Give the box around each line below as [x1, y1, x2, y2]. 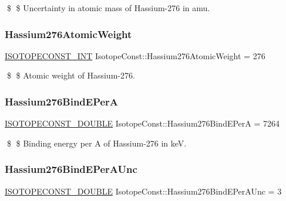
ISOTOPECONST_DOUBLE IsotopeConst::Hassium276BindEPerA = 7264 [5, 117, 280, 130]
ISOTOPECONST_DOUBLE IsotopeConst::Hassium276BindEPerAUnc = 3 [5, 185, 282, 197]
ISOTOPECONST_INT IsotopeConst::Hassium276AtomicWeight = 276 [5, 49, 265, 62]
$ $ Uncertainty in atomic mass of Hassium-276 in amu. [6, 2, 210, 13]
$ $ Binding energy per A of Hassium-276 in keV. [6, 137, 187, 149]
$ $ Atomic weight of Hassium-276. [6, 69, 135, 81]
